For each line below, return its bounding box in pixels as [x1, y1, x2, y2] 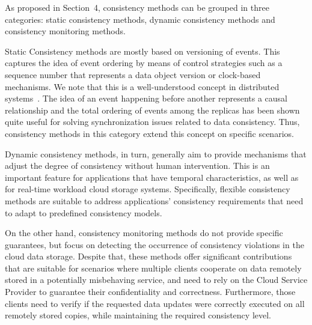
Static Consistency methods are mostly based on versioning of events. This [5, 44, 280, 57]
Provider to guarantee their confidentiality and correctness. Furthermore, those [5, 285, 296, 298]
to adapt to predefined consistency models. [5, 206, 162, 219]
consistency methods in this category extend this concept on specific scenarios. [5, 127, 294, 139]
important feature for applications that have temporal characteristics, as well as [5, 171, 299, 183]
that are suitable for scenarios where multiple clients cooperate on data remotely [5, 261, 302, 274]
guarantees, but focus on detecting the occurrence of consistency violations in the [5, 238, 304, 251]
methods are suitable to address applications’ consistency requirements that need [5, 194, 304, 207]
